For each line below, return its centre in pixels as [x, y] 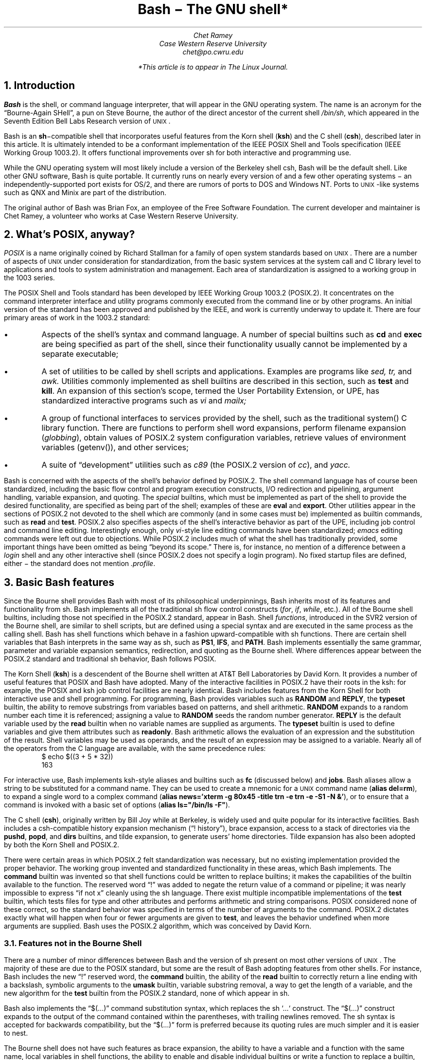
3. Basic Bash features [59, 582]
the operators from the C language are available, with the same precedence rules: [135, 749]
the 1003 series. [29, 278]
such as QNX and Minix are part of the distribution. [85, 192]
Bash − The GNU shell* [213, 9]
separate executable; [80, 354]
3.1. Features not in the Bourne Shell [73, 943]
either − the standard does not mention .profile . [80, 564]
